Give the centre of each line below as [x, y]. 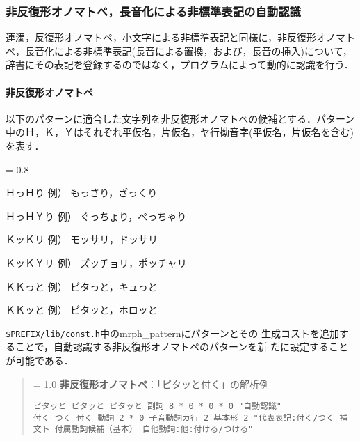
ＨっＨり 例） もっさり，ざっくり [82, 193]
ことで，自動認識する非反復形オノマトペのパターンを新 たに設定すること [181, 347]
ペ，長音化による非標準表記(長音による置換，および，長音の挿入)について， [179, 51]
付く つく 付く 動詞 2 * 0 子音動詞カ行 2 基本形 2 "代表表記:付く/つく [184, 418]
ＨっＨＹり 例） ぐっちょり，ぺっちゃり [96, 216]
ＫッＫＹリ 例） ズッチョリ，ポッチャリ [96, 262]
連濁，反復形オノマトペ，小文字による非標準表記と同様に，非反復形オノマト [180, 37]
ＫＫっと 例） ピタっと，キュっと [82, 286]
